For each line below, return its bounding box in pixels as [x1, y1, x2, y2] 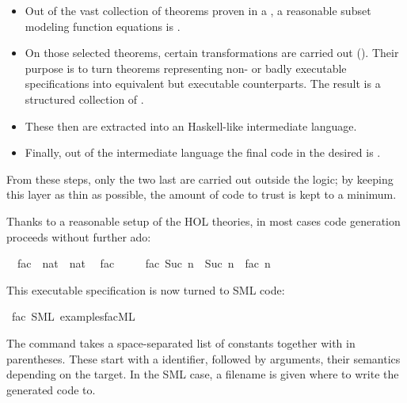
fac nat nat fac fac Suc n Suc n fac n [17, 255, 271, 272]
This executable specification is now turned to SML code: [6, 281, 285, 298]
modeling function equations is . [25, 17, 181, 34]
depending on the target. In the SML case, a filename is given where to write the [6, 366, 399, 382]
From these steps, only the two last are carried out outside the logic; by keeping [6, 170, 394, 187]
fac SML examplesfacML [11, 308, 135, 325]
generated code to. [6, 381, 96, 397]
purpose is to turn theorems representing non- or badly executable [25, 59, 347, 76]
